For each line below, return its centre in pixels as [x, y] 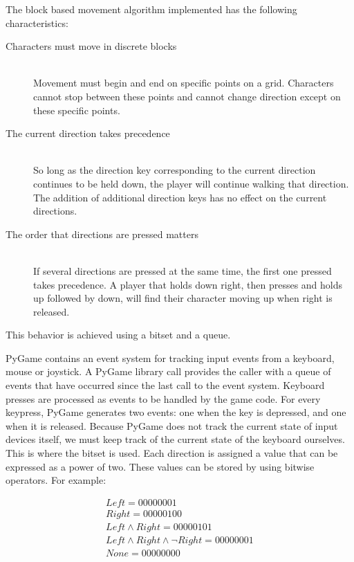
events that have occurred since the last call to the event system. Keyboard [165, 385]
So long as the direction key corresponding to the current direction [175, 170]
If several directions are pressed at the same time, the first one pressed [183, 270]
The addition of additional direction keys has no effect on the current [180, 197]
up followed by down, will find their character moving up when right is [183, 298]
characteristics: [37, 22]
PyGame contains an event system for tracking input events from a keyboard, [170, 357]
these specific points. [77, 110]
